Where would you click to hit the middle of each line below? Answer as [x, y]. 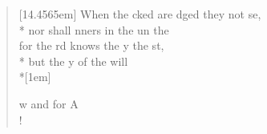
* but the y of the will [73, 61]
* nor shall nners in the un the [94, 29]
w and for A [49, 103]
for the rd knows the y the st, [91, 45]
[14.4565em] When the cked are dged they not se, [140, 14]
